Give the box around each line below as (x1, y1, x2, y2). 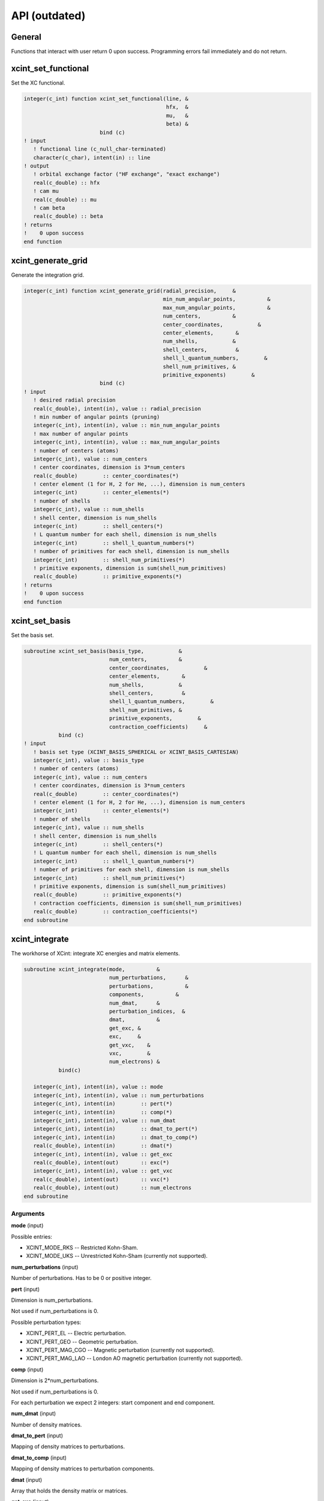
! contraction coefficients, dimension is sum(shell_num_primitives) (33, 899, 242, 907)
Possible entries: (11, 1233, 52, 1240)
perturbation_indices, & (109, 1007, 185, 1015)
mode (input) (11, 1222, 44, 1229)
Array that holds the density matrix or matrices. (11, 1487, 128, 1494)
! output (23, 163, 50, 169)
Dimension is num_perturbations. (11, 1297, 93, 1304)
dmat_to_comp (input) (11, 1454, 67, 1461)
